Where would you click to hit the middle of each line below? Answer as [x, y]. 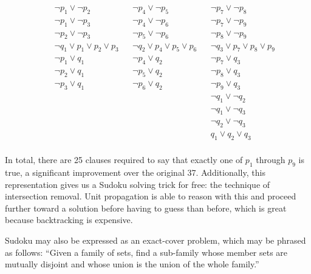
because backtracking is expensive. [69, 220]
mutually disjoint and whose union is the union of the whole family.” [132, 264]
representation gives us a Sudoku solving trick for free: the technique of [138, 184]
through [271, 160]
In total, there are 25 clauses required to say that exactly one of [124, 160]
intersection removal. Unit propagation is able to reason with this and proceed [151, 196]
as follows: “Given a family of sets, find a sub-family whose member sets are [146, 252]
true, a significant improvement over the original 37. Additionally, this [135, 172]
